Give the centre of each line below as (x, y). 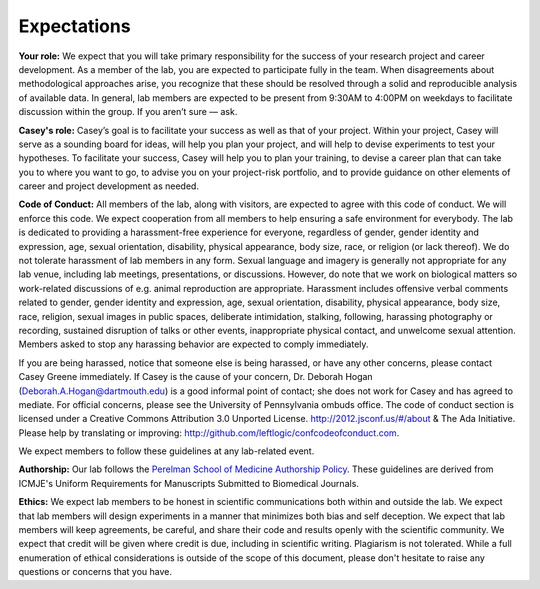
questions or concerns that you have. (95, 572)
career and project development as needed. (109, 186)
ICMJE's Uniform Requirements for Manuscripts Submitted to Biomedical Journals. (189, 483)
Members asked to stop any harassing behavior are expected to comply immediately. (193, 344)
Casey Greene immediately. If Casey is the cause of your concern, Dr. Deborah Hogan (196, 377)
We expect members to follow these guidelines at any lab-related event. (166, 451)
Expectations (74, 26)
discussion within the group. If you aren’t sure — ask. (128, 112)
